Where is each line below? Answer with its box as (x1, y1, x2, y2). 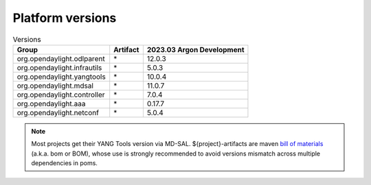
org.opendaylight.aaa (16, 99, 86, 108)
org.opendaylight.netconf (16, 108, 100, 117)
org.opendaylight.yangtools (16, 72, 106, 82)
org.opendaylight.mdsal (16, 81, 94, 90)
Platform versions (12, 10, 117, 25)
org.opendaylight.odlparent (16, 53, 106, 63)
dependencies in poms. (31, 159, 98, 167)
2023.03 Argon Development (146, 45, 245, 54)
